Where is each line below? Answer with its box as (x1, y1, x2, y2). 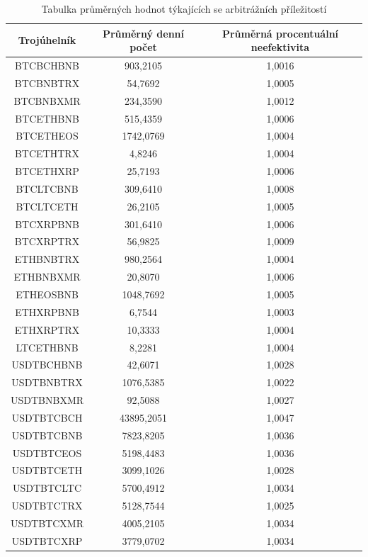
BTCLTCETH (16, 198, 79, 213)
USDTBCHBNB (11, 357, 83, 372)
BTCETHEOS (16, 128, 79, 143)
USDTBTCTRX (11, 498, 83, 513)
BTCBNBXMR (13, 93, 81, 108)
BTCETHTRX (14, 146, 80, 161)
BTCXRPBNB (15, 216, 79, 231)
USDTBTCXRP (11, 533, 83, 548)
